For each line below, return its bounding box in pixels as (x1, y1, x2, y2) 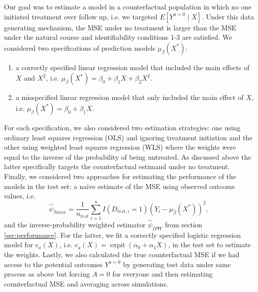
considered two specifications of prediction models (4, 42, 155, 53)
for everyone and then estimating (112, 269, 213, 279)
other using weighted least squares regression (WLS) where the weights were (4, 142, 236, 152)
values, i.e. (4, 191, 36, 201)
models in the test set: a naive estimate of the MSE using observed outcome (4, 181, 235, 191)
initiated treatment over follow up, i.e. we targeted (4, 11, 158, 21)
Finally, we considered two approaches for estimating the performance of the (4, 171, 236, 181)
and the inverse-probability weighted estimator (4, 219, 146, 230)
